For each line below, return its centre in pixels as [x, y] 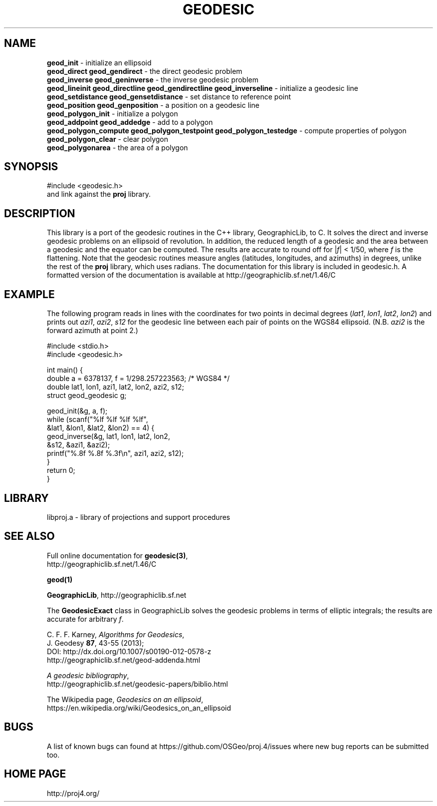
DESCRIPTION [40, 213]
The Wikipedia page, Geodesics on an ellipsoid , [125, 699]
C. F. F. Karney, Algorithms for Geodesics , [116, 634]
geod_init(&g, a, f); [77, 411]
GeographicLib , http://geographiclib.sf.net [117, 595]
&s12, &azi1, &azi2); [79, 445]
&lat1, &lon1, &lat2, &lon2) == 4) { [101, 428]
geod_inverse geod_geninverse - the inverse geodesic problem [153, 79]
